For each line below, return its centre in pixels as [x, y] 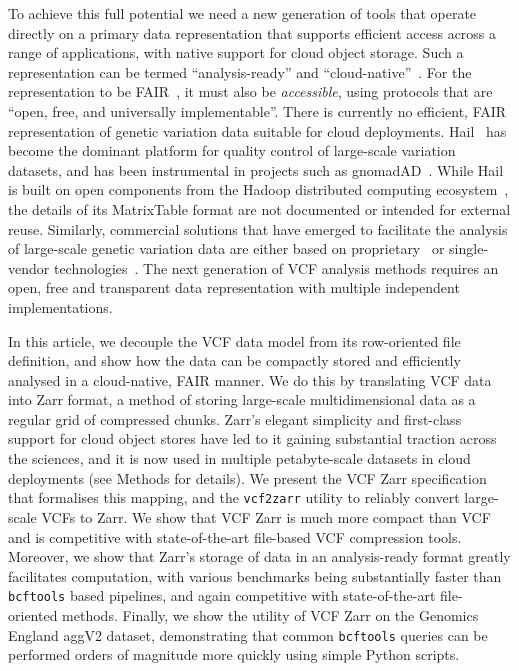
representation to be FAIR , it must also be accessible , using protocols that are [250, 91]
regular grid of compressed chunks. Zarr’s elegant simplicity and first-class [235, 418]
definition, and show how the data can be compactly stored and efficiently [234, 360]
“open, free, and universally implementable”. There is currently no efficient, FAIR [257, 110]
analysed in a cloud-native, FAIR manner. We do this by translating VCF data [250, 379]
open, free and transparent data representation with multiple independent [234, 287]
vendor [29, 267]
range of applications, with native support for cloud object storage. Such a [236, 52]
